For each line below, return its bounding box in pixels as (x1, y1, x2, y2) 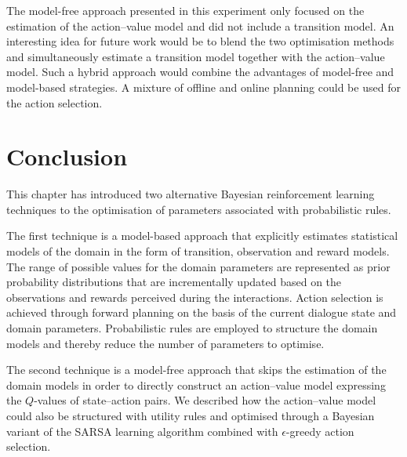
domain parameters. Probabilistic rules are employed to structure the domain (6, 320, 378, 336)
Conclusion (6, 140, 128, 172)
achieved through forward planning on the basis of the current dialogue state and (6, 304, 397, 321)
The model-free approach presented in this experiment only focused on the (6, 2, 365, 18)
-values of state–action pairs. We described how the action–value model (34, 392, 376, 408)
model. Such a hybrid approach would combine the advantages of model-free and (6, 63, 394, 80)
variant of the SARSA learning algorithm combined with (6, 423, 278, 439)
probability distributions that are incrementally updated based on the (6, 274, 342, 290)
